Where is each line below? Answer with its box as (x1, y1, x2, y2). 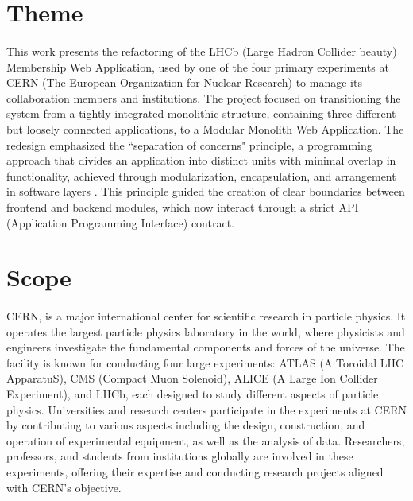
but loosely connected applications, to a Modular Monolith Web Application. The (6, 120, 404, 137)
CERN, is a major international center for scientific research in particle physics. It (6, 308, 406, 324)
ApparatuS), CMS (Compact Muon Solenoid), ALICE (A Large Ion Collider (6, 370, 378, 386)
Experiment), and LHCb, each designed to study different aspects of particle (6, 386, 379, 402)
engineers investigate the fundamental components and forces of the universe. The (6, 339, 405, 355)
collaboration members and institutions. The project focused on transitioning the (6, 89, 401, 106)
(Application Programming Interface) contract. (6, 214, 234, 231)
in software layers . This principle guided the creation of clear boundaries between (6, 183, 405, 200)
